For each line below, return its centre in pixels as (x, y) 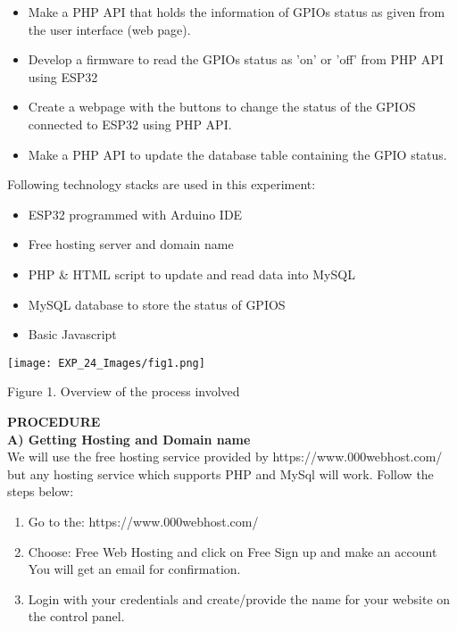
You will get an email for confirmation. (134, 569)
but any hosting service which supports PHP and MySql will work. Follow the (220, 473)
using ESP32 (63, 76)
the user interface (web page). (109, 29)
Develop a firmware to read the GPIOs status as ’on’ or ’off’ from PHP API (236, 59)
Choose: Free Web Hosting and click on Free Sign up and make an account (233, 551)
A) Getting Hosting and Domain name (129, 439)
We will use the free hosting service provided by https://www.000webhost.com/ (225, 457)
